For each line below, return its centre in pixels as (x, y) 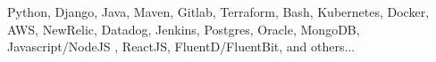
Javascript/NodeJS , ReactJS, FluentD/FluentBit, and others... (181, 46)
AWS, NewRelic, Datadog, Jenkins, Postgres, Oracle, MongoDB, (184, 29)
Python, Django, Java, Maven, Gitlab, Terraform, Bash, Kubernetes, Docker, (218, 12)
